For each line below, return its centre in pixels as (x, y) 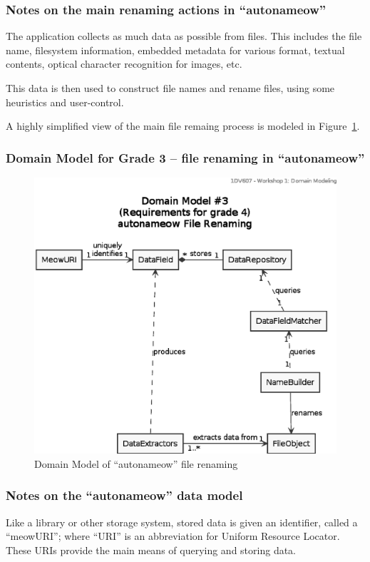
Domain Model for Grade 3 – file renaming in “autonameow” (185, 157)
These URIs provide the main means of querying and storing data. (151, 550)
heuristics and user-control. (65, 102)
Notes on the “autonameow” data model (124, 495)
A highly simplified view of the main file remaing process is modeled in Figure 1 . (183, 126)
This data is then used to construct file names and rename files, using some (170, 88)
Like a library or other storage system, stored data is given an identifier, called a (182, 522)
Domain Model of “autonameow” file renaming (136, 463)
